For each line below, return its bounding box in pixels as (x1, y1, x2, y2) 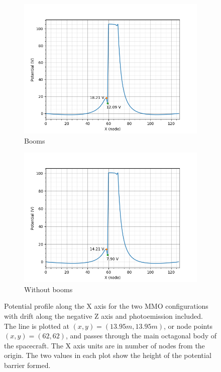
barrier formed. (4, 359, 51, 370)
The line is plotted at (4, 320, 69, 331)
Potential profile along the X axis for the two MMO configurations (4, 301, 208, 311)
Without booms (24, 284, 73, 294)
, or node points (163, 320, 212, 331)
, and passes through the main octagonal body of (65, 330, 217, 341)
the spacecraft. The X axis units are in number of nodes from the (4, 340, 205, 350)
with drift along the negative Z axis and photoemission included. (4, 310, 203, 321)
